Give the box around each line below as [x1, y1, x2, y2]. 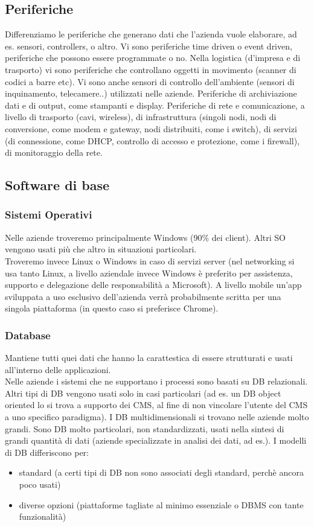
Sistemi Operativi [5, 207, 92, 222]
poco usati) [19, 478, 61, 491]
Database [5, 327, 51, 342]
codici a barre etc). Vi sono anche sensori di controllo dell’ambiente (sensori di [5, 75, 295, 88]
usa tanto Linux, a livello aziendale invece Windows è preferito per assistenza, [5, 266, 293, 279]
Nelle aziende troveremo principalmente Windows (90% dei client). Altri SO [5, 231, 286, 243]
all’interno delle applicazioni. [5, 363, 111, 375]
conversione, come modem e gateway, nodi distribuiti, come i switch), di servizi [5, 122, 297, 135]
